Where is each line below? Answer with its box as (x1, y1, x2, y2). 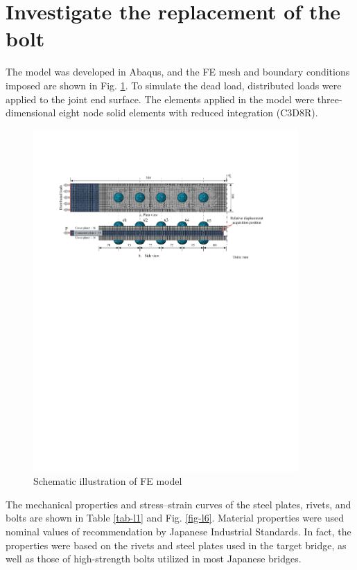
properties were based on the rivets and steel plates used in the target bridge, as (6, 537, 347, 552)
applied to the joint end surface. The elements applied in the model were (6, 91, 315, 106)
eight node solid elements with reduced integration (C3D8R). (59, 105, 318, 120)
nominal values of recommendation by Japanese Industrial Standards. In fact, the (6, 524, 351, 539)
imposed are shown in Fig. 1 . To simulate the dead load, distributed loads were (6, 78, 342, 92)
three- (317, 91, 342, 106)
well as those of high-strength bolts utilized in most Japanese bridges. (6, 551, 302, 566)
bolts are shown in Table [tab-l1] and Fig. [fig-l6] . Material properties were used (6, 510, 345, 525)
